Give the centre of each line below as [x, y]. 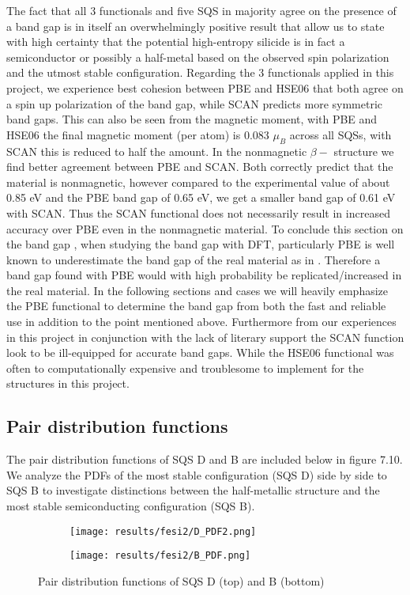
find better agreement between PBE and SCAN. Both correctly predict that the [200, 167]
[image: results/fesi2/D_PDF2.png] [163, 531]
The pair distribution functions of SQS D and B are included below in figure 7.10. [205, 459]
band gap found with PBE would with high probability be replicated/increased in [204, 275]
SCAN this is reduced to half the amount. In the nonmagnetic [157, 151]
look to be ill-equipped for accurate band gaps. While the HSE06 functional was [200, 352]
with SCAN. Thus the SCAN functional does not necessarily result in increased [198, 212]
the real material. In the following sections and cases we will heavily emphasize [197, 290]
